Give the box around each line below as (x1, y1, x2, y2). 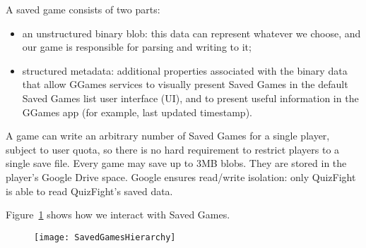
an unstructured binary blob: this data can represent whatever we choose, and (22, 25, 361, 40)
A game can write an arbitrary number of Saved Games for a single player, (6, 128, 330, 143)
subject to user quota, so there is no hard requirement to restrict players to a (6, 142, 340, 156)
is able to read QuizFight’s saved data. (6, 183, 173, 198)
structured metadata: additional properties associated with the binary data (22, 63, 348, 77)
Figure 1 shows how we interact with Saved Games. (6, 207, 230, 222)
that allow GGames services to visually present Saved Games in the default (22, 77, 348, 92)
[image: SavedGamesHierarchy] (34, 232, 176, 242)
